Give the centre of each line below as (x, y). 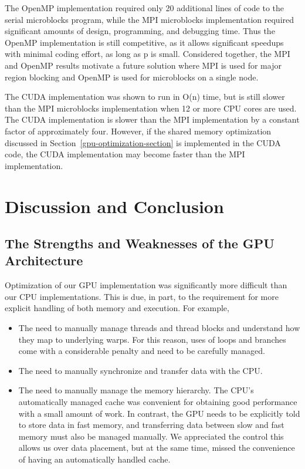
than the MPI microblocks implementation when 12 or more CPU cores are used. (151, 108)
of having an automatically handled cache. (94, 459)
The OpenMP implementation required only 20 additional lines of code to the (144, 8)
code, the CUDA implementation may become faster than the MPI (125, 154)
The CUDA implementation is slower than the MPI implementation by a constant (152, 119)
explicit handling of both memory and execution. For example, (117, 308)
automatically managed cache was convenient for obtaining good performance (158, 402)
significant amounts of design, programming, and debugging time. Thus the (140, 31)
